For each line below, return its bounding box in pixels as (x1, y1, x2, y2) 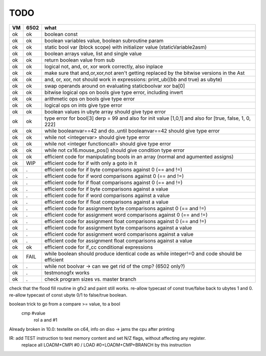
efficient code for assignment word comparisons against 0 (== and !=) (44, 211, 208, 218)
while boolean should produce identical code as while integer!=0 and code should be (44, 250, 242, 257)
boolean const (44, 31, 78, 37)
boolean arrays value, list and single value (44, 50, 142, 57)
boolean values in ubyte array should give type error (44, 108, 166, 115)
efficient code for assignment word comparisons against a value (44, 230, 194, 237)
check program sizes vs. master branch (44, 276, 136, 283)
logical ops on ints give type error (44, 101, 123, 108)
